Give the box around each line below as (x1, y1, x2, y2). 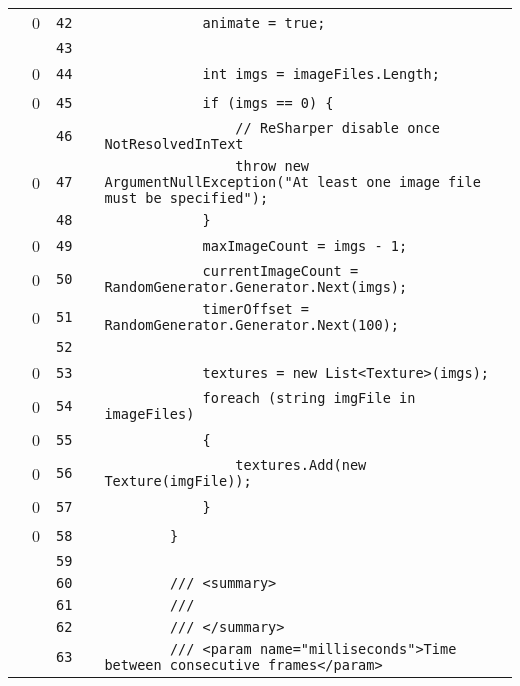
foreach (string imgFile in (202, 390, 416, 406)
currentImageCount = (202, 263, 359, 279)
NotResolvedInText (104, 136, 244, 152)
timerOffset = (202, 301, 310, 317)
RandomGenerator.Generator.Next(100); (104, 317, 400, 333)
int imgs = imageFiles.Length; (202, 65, 440, 82)
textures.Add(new (235, 457, 367, 473)
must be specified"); (104, 190, 269, 206)
